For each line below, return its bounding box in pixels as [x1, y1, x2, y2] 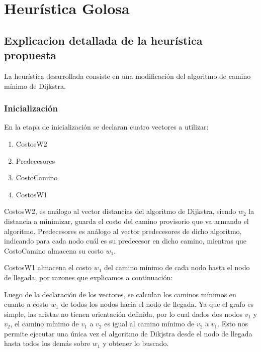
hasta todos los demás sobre [4, 338, 91, 348]
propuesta [4, 47, 57, 63]
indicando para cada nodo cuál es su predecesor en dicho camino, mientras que [4, 236, 246, 246]
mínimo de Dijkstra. [4, 80, 66, 91]
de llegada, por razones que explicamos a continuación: [4, 272, 173, 282]
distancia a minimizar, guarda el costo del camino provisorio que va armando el [4, 215, 249, 226]
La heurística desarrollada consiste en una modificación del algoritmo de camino [4, 70, 251, 81]
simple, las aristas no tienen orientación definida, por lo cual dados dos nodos [4, 308, 242, 319]
